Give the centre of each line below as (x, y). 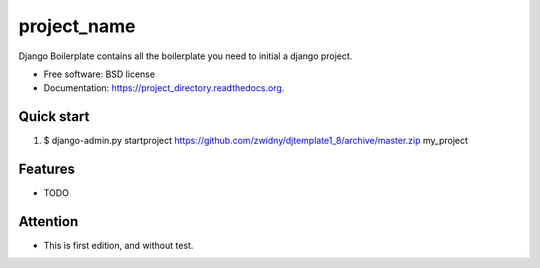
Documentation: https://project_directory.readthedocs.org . (164, 88)
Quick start (54, 116)
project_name (77, 26)
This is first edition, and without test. (118, 246)
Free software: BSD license (99, 74)
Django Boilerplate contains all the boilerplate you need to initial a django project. (185, 56)
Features (46, 169)
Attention (48, 221)
